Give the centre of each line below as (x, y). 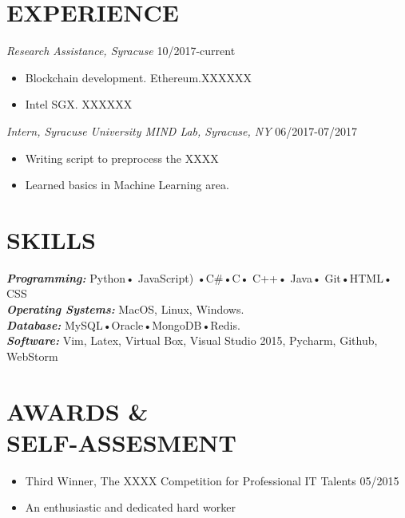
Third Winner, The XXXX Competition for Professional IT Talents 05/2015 (212, 480)
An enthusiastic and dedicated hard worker (130, 507)
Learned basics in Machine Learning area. (127, 185)
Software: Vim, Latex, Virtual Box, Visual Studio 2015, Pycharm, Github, (192, 340)
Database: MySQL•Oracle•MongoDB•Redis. (123, 324)
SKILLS (51, 239)
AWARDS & (77, 411)
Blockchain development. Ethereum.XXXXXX (138, 77)
